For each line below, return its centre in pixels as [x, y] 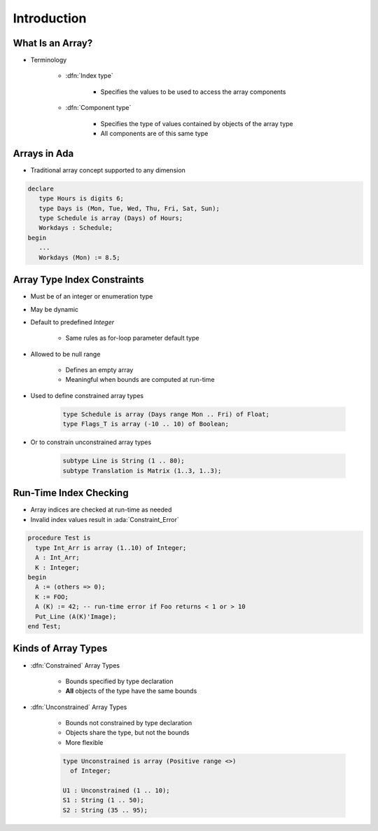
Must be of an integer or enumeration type [92, 296]
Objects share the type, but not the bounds [127, 733]
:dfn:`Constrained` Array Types [75, 665]
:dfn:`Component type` [98, 108]
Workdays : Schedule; [76, 228]
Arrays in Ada [43, 153]
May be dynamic [55, 309]
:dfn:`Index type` [89, 76]
